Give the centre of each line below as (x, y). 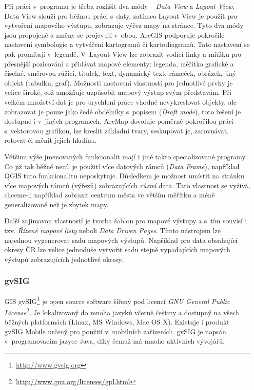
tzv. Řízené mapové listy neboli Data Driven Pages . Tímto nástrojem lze (113, 230)
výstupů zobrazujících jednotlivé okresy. (64, 259)
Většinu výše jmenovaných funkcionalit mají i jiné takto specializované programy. (126, 156)
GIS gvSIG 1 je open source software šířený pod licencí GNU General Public (117, 300)
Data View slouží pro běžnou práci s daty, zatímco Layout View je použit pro (121, 15)
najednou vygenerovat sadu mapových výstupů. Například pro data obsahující (121, 240)
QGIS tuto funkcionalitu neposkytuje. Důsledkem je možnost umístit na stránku (124, 176)
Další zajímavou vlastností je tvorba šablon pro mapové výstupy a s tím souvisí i (126, 221)
